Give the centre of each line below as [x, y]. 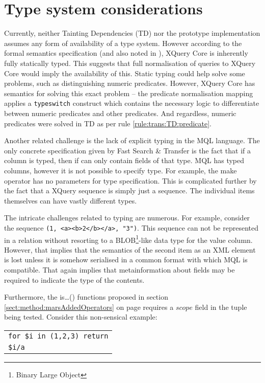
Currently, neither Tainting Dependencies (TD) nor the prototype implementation [132, 33]
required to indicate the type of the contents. [74, 279]
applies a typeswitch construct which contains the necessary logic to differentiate [132, 103]
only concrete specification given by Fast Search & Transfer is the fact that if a [128, 150]
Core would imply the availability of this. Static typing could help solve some [125, 73]
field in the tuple [221, 307]
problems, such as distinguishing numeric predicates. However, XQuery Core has [130, 83]
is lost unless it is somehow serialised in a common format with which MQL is [126, 260]
